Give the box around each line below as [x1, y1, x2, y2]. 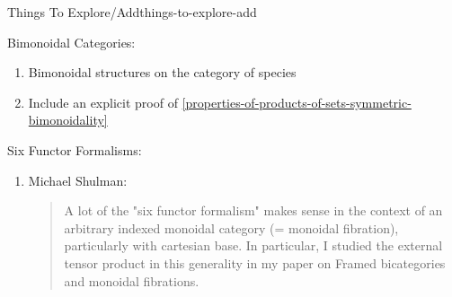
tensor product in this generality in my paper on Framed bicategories [64, 253, 446, 272]
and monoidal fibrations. [64, 271, 199, 290]
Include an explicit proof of [28, 92, 178, 111]
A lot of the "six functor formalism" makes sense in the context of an [64, 201, 443, 220]
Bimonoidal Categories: [7, 32, 136, 51]
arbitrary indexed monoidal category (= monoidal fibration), [64, 218, 399, 237]
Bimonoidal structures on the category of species [28, 63, 297, 82]
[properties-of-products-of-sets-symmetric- [182, 92, 412, 111]
